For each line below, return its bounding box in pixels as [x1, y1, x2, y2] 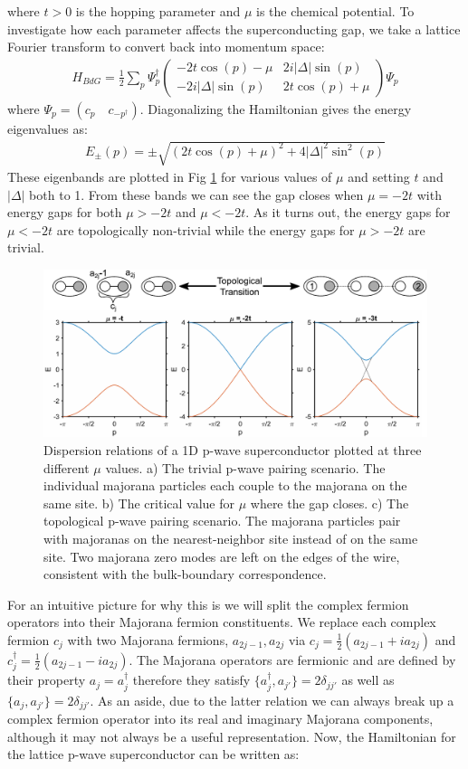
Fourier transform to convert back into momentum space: [7, 37, 325, 56]
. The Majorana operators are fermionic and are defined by [129, 650, 456, 669]
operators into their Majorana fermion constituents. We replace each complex [7, 612, 436, 631]
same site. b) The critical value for [43, 493, 234, 512]
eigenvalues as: [7, 119, 88, 138]
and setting [348, 166, 410, 185]
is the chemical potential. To [256, 2, 415, 20]
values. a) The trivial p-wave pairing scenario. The [105, 458, 386, 477]
